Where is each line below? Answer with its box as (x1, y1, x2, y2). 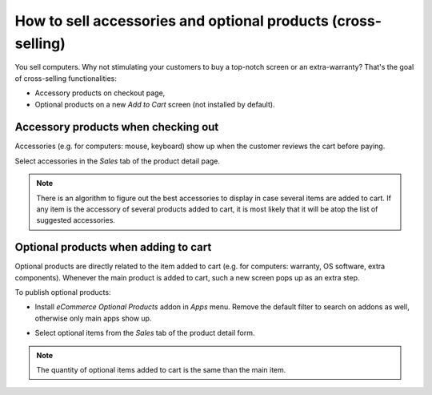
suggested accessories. (36, 216, 116, 225)
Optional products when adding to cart (14, 240, 212, 254)
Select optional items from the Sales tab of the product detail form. (34, 328, 255, 338)
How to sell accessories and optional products (14, 12, 330, 30)
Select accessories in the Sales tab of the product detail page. (14, 156, 220, 166)
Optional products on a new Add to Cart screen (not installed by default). (34, 99, 275, 109)
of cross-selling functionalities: (14, 73, 118, 83)
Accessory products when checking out (14, 120, 219, 134)
